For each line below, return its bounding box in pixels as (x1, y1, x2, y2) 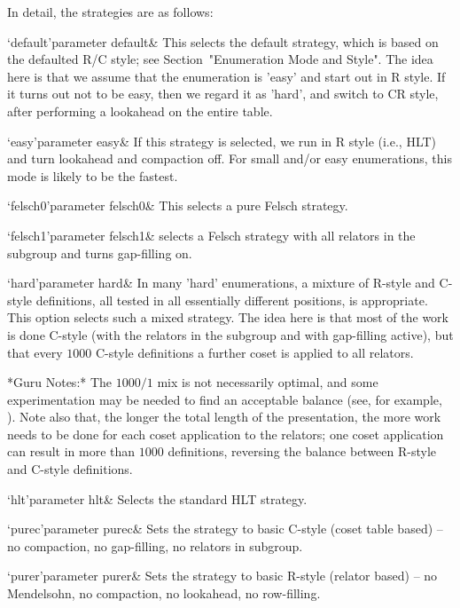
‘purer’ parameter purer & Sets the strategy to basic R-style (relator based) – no (7, 566, 438, 585)
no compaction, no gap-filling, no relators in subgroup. (7, 536, 303, 555)
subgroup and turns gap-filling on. (7, 243, 192, 262)
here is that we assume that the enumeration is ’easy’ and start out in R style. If (7, 67, 446, 85)
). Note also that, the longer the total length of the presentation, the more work (7, 407, 441, 426)
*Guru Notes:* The (7, 373, 113, 391)
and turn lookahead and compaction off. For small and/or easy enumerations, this (7, 149, 452, 168)
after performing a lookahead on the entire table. (7, 101, 273, 120)
